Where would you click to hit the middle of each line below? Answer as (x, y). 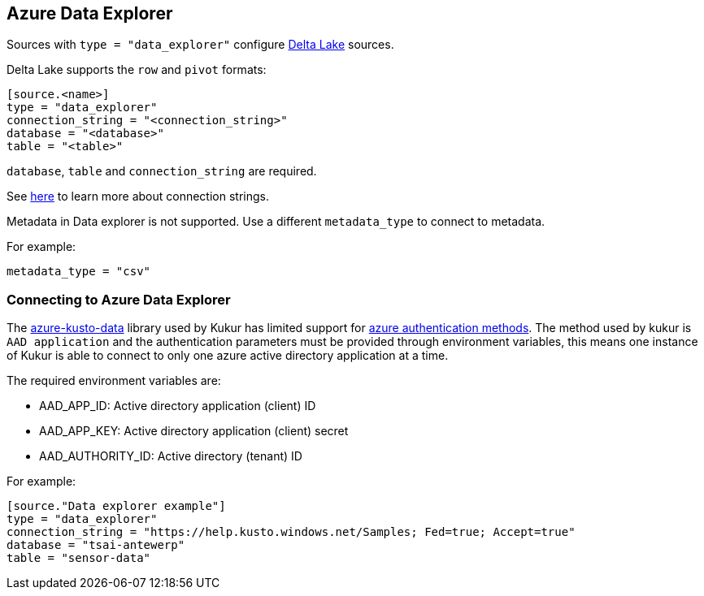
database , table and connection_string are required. (162, 171)
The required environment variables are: (114, 381)
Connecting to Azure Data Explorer (119, 299)
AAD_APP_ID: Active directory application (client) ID (178, 406)
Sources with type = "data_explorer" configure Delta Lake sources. (200, 45)
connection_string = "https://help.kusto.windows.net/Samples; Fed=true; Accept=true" (291, 532)
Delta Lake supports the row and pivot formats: (137, 70)
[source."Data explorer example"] (116, 506)
